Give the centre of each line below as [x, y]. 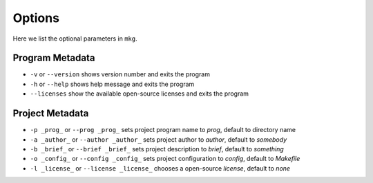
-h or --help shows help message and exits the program [112, 84]
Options [36, 18]
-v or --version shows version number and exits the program [120, 74]
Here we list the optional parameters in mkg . [75, 39]
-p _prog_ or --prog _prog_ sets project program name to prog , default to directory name [163, 130]
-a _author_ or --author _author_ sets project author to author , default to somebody [159, 139]
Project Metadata [51, 114]
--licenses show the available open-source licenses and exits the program [139, 94]
